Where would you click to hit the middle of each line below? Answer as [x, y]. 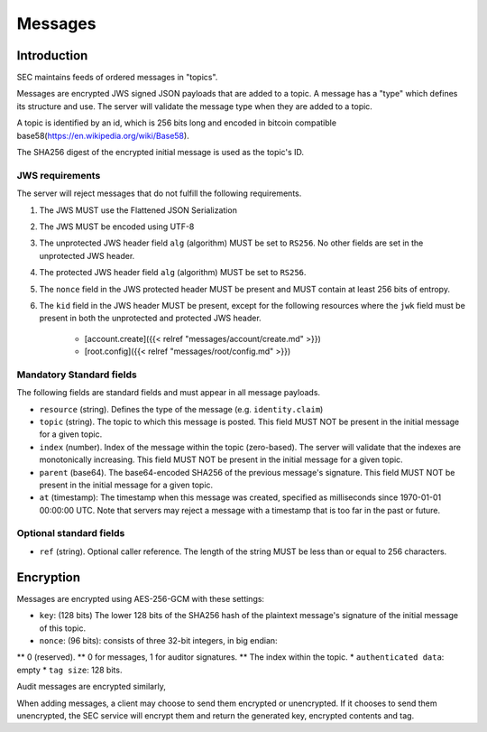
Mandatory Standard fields [77, 375]
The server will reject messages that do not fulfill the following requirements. [159, 193]
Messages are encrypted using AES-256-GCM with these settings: [141, 598]
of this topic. [62, 628]
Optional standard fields [71, 533]
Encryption [49, 577]
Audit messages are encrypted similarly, [91, 687]
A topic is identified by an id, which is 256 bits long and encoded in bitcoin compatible [177, 123]
